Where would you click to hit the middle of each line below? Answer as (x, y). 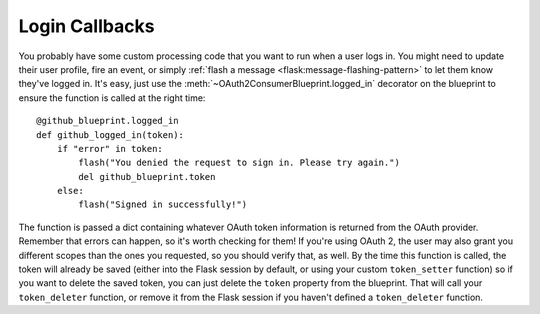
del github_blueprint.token (147, 176)
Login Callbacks (86, 26)
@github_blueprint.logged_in (107, 121)
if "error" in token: (110, 148)
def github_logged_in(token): (110, 134)
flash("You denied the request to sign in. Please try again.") (239, 163)
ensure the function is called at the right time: (112, 97)
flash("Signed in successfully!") (163, 204)
